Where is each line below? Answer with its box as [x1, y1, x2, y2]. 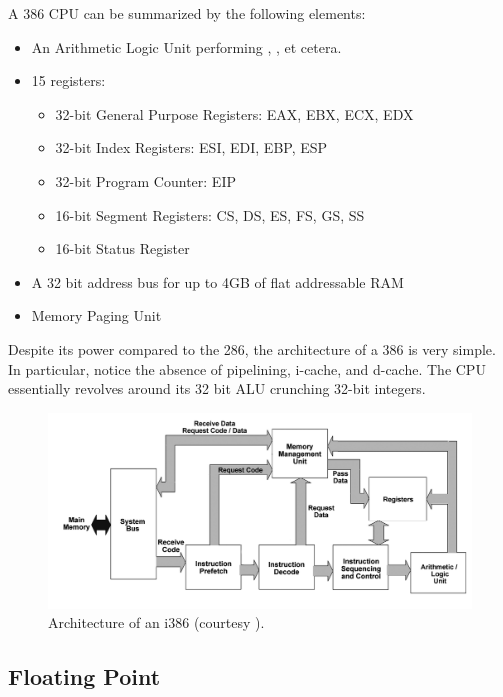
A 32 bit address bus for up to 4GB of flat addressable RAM [31, 271, 404, 292]
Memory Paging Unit [31, 305, 162, 326]
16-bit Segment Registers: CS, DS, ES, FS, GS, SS [55, 204, 365, 225]
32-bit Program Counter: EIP [55, 170, 236, 191]
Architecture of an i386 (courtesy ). [48, 612, 265, 633]
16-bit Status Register [55, 238, 190, 259]
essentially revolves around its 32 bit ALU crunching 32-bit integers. [8, 378, 426, 399]
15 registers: [31, 70, 106, 91]
